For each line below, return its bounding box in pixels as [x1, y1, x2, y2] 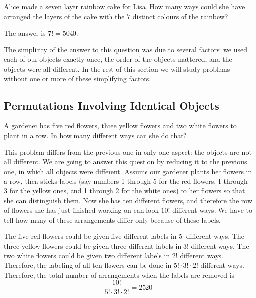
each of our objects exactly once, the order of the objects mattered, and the [4, 54, 232, 64]
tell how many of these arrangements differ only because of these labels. [4, 214, 221, 224]
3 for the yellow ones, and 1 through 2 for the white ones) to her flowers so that [4, 185, 245, 195]
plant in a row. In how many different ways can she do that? [4, 130, 187, 140]
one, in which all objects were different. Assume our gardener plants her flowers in [4, 166, 252, 176]
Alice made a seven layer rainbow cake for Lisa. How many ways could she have [4, 1, 245, 11]
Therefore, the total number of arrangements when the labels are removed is [4, 269, 235, 280]
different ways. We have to [172, 205, 253, 215]
